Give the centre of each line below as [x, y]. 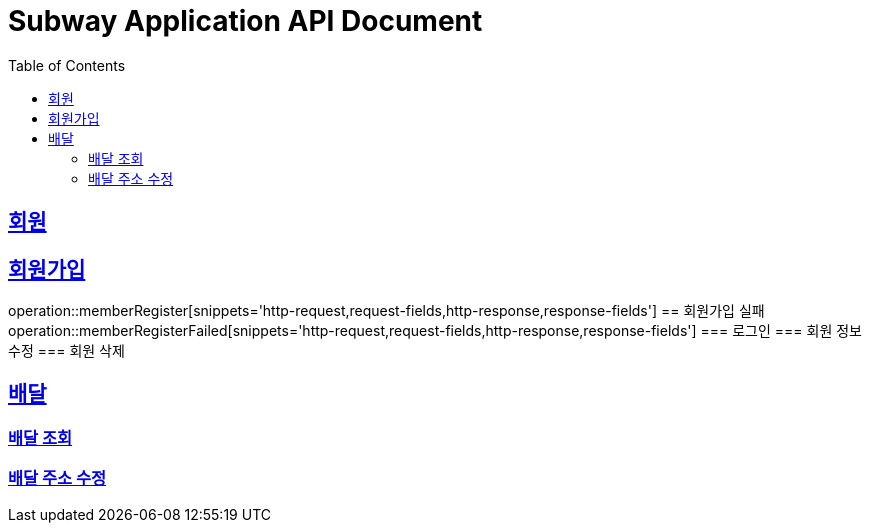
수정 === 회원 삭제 [66, 351]
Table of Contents [67, 65]
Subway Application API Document [245, 21]
